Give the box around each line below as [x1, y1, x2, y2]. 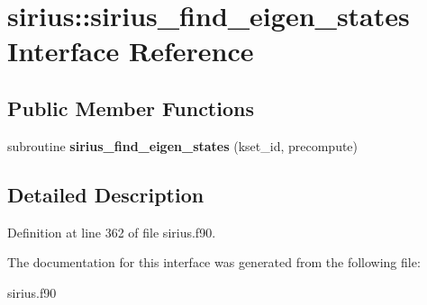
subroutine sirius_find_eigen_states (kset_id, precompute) [7, 136, 359, 155]
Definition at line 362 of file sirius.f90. [7, 222, 216, 241]
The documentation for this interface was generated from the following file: [7, 253, 421, 272]
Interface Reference [7, 32, 254, 69]
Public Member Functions [7, 94, 254, 121]
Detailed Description [7, 180, 204, 208]
